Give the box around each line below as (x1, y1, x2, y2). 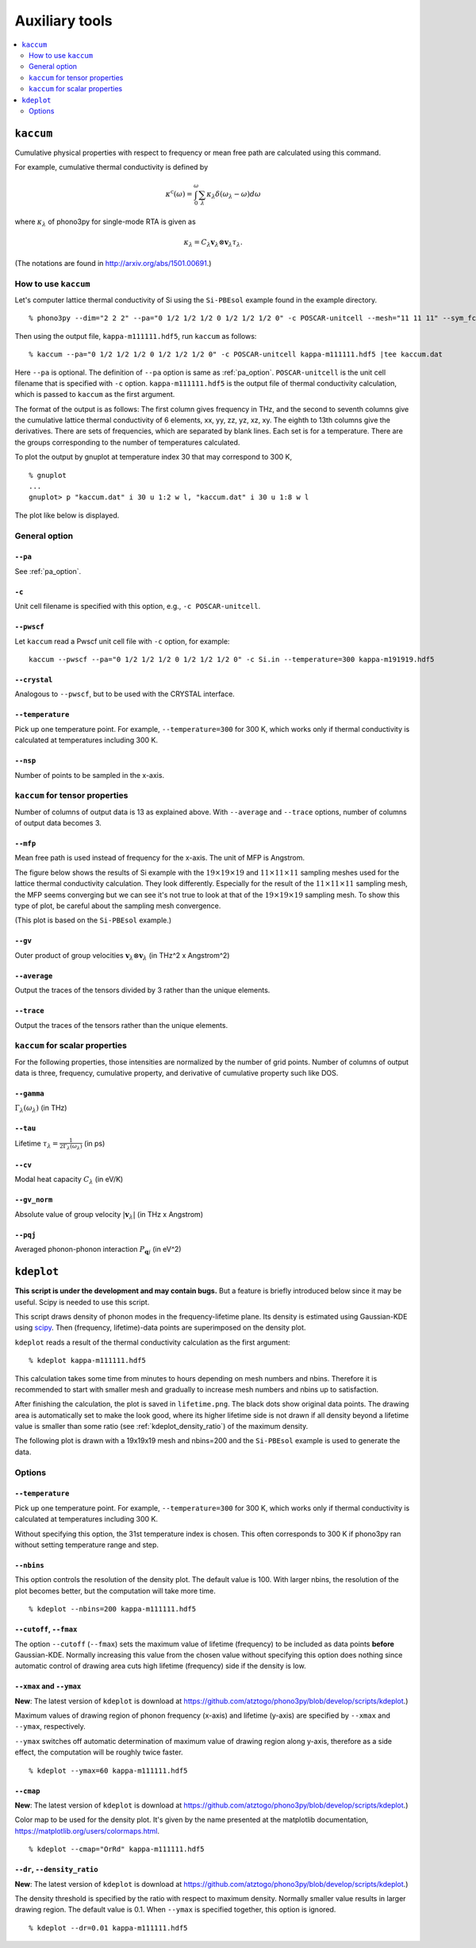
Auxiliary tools (14, 12, 113, 29)
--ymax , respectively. (14, 1722, 86, 1731)
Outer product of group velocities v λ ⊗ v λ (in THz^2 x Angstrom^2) (14, 950, 230, 962)
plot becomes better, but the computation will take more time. (14, 1586, 216, 1596)
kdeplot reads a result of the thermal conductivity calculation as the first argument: (14, 1338, 291, 1347)
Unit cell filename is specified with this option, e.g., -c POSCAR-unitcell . (14, 602, 261, 611)
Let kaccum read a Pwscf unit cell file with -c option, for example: (14, 636, 230, 646)
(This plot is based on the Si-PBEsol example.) (14, 915, 172, 925)
